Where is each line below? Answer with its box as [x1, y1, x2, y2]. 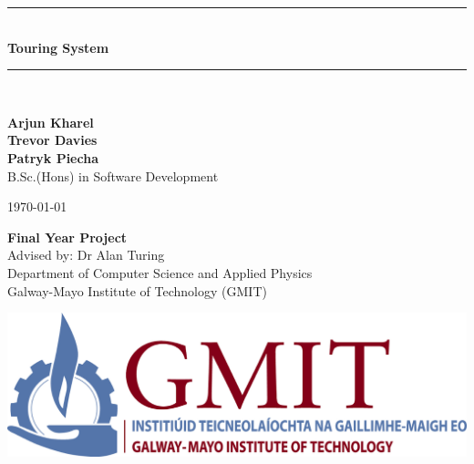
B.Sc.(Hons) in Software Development [7, 166, 219, 185]
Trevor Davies [7, 130, 98, 150]
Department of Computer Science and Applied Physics [7, 263, 313, 282]
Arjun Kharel [7, 112, 94, 131]
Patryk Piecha [7, 148, 98, 167]
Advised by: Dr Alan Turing [7, 245, 165, 264]
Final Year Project [7, 227, 128, 246]
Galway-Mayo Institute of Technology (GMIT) [7, 281, 267, 300]
